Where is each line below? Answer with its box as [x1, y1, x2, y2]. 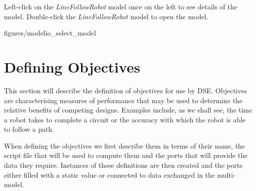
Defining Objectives [4, 56, 140, 76]
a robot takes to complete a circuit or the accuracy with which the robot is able [4, 114, 246, 124]
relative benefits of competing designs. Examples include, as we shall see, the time [4, 105, 252, 115]
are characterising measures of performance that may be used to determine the [4, 95, 243, 105]
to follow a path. [4, 124, 54, 134]
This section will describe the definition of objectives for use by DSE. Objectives [4, 85, 247, 95]
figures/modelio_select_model [4, 28, 96, 38]
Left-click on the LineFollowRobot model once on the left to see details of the [4, 1, 238, 11]
